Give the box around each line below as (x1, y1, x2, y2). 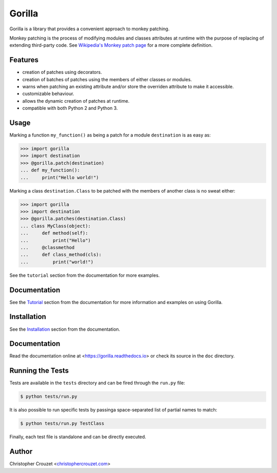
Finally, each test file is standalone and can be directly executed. (9, 434, 146, 440)
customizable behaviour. (22, 90, 74, 97)
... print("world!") (20, 259, 94, 264)
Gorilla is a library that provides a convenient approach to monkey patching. (9, 26, 170, 32)
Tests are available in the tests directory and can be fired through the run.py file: (9, 380, 186, 386)
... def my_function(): (20, 167, 81, 173)
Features (9, 55, 38, 64)
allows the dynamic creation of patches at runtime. (22, 98, 130, 104)
